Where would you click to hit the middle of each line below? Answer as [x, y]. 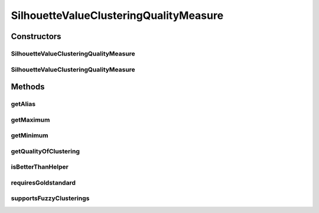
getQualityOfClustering [45, 151]
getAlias [23, 104]
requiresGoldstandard [43, 182]
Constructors [36, 36]
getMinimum [30, 135]
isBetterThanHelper [40, 167]
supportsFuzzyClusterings [50, 198]
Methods [28, 87]
